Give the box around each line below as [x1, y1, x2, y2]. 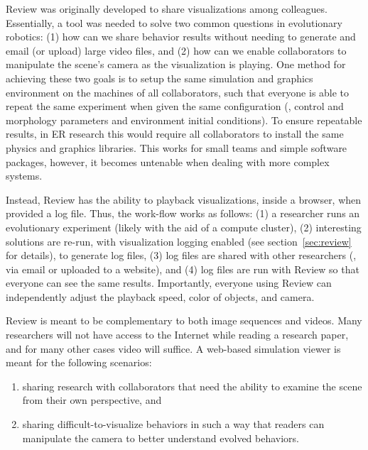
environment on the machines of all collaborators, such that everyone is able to [6, 84, 350, 99]
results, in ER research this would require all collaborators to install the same [6, 126, 344, 141]
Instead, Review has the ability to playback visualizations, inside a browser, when [6, 192, 362, 207]
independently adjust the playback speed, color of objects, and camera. [6, 289, 315, 304]
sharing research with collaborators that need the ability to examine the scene [22, 378, 362, 393]
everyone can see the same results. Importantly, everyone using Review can [6, 275, 332, 290]
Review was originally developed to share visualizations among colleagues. [6, 1, 328, 16]
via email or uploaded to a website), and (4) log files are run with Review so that [6, 261, 359, 276]
